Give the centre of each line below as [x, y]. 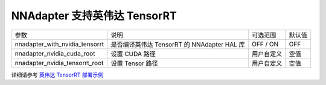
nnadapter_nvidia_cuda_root [55, 53]
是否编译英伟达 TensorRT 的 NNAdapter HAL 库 [178, 44]
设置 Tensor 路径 [134, 63]
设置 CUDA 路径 [133, 54]
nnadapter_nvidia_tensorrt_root [59, 63]
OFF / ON [265, 44]
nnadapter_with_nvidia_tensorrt [59, 44]
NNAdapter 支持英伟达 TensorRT [94, 16]
